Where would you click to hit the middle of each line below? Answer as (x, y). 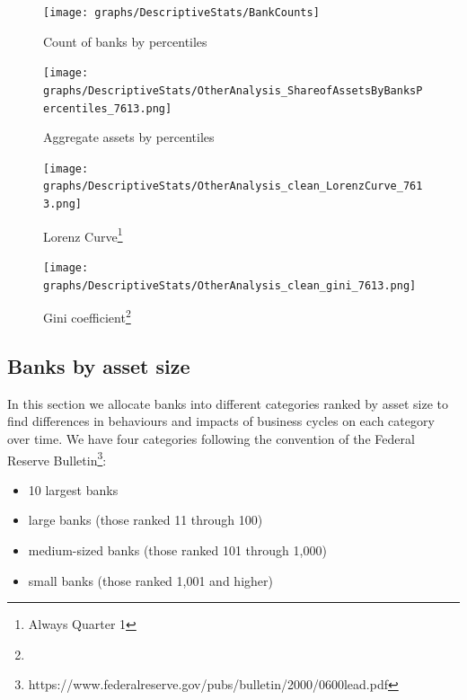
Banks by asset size (99, 365)
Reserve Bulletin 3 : (57, 458)
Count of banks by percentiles (125, 41)
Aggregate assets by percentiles (129, 137)
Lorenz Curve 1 (83, 235)
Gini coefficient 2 (87, 316)
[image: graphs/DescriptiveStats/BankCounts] (181, 13)
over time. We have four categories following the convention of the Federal (211, 438)
